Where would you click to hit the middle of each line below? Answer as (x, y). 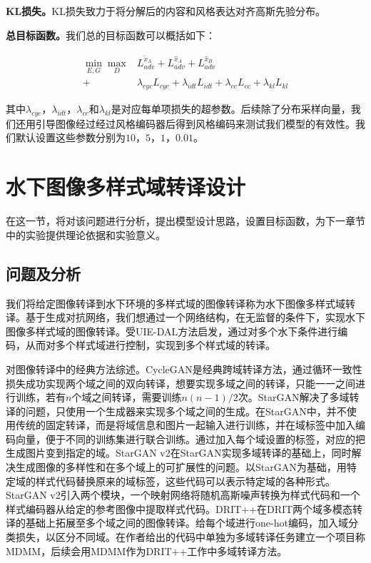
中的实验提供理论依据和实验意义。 (86, 234)
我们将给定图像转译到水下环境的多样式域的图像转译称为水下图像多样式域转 (181, 303)
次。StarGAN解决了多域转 (299, 397)
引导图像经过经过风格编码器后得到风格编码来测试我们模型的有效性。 (195, 123)
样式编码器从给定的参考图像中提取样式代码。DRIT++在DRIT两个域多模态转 (184, 508)
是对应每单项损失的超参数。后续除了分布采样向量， (231, 109)
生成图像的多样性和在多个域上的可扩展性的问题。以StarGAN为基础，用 (181, 467)
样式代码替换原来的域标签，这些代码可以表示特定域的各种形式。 (185, 481)
